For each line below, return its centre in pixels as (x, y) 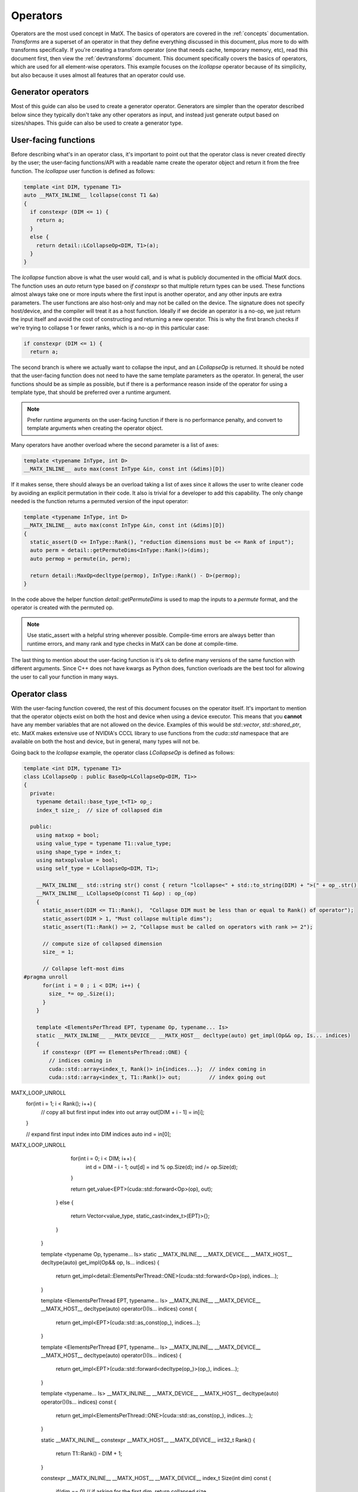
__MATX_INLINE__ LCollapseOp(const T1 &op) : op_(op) (116, 893)
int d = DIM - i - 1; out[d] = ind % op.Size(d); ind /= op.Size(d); (162, 1167)
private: (43, 793)
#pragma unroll (46, 977)
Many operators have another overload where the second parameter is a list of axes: (115, 445)
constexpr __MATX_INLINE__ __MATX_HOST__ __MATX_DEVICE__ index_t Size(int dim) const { (156, 1478)
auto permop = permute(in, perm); (81, 559)
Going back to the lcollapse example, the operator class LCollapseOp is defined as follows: (123, 753)
